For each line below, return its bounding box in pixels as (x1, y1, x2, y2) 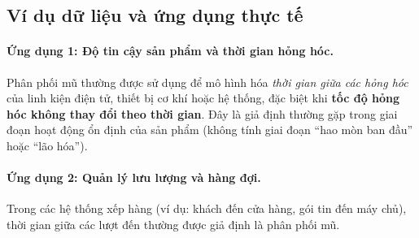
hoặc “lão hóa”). (7, 136, 88, 154)
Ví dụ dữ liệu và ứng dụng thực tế (7, 2, 303, 28)
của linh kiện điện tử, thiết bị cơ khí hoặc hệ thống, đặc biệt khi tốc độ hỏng (7, 89, 400, 106)
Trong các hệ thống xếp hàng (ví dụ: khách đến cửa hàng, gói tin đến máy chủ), (7, 200, 407, 217)
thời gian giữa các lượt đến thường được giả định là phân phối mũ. (7, 215, 340, 232)
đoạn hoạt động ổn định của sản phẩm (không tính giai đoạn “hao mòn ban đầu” (7, 121, 413, 138)
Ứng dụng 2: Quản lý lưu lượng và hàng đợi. (7, 169, 261, 186)
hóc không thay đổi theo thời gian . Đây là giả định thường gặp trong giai (7, 105, 398, 122)
